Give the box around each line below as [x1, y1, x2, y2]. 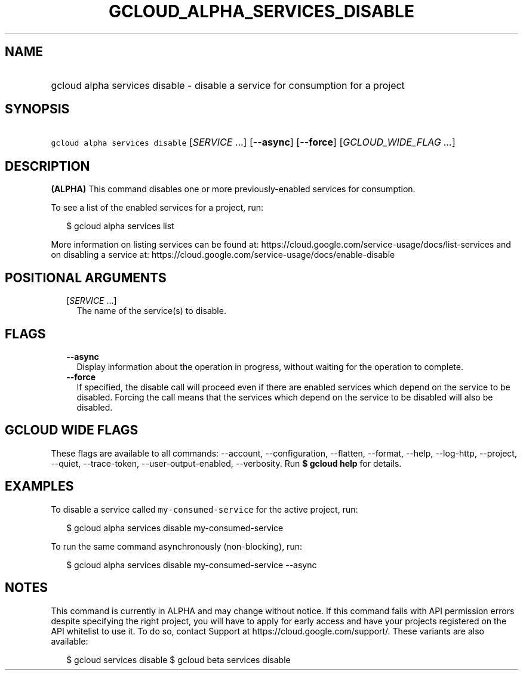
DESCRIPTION [5, 158, 90, 174]
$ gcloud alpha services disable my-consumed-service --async [66, 559, 317, 570]
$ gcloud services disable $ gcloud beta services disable [66, 654, 291, 665]
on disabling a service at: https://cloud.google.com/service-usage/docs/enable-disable [51, 249, 395, 260]
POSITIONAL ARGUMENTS [5, 270, 167, 285]
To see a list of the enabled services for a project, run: [51, 202, 264, 213]
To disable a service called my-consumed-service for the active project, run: [51, 504, 358, 514]
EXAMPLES [5, 479, 74, 494]
